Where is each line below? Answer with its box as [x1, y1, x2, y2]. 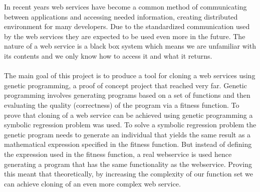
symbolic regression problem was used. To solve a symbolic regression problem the [4, 119, 256, 130]
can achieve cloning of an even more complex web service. [4, 178, 181, 188]
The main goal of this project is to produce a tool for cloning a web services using [4, 70, 255, 81]
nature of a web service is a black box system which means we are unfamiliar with [4, 41, 256, 51]
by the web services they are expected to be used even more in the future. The [4, 31, 245, 41]
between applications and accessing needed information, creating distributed [4, 11, 238, 22]
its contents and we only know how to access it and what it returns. [4, 50, 212, 61]
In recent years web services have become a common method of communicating [4, 2, 247, 12]
